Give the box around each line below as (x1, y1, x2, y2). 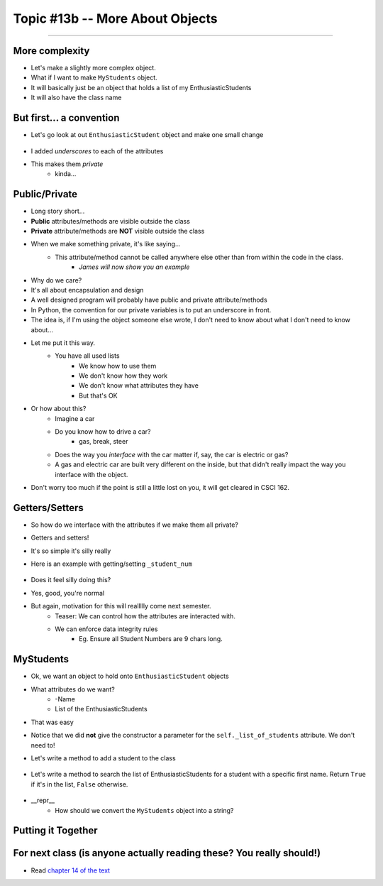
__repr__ (30, 796, 55, 805)
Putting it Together (13, 824, 99, 837)
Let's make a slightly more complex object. (30, 64, 156, 72)
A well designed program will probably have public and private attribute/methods (30, 295, 267, 305)
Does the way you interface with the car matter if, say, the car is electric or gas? (55, 450, 289, 459)
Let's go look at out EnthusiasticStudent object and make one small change (30, 131, 264, 139)
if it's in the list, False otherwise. (30, 780, 128, 788)
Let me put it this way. (30, 338, 96, 347)
